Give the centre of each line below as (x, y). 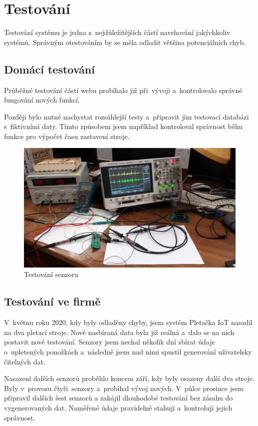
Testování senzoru (51, 274)
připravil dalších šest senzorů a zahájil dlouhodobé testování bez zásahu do (119, 398)
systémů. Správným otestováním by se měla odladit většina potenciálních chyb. (125, 42)
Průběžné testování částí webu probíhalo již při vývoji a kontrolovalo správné (123, 90)
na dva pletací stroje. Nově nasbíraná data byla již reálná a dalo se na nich (119, 332)
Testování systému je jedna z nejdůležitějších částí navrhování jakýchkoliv (117, 32)
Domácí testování (49, 69)
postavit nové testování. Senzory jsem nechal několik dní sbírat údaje (110, 342)
